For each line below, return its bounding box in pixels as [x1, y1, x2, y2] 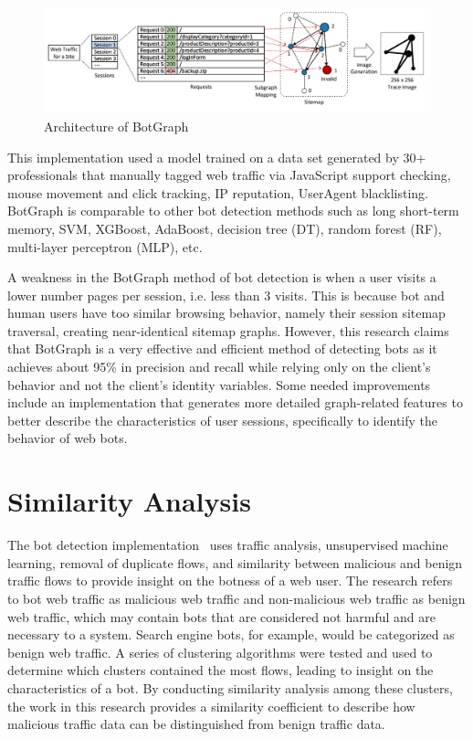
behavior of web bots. [7, 428, 128, 448]
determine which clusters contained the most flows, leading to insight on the [7, 660, 434, 680]
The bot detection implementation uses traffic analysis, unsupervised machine [7, 535, 448, 554]
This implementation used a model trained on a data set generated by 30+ [7, 147, 426, 166]
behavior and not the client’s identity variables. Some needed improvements [7, 375, 431, 394]
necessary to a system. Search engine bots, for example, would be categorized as [7, 625, 455, 644]
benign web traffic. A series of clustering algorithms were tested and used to [7, 642, 433, 661]
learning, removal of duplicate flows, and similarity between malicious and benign [7, 553, 463, 572]
